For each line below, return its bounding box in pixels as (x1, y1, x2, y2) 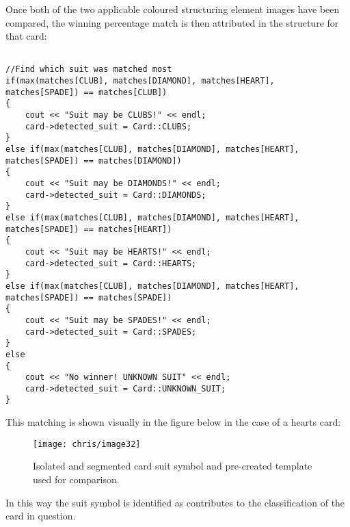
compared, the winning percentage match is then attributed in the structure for (5, 15, 339, 29)
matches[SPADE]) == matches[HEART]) (5, 224, 172, 234)
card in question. (5, 509, 76, 523)
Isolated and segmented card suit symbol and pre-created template (33, 459, 312, 473)
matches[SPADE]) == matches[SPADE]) (5, 292, 172, 303)
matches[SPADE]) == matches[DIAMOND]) (5, 155, 182, 166)
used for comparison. (33, 472, 120, 486)
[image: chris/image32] (33, 439, 141, 449)
